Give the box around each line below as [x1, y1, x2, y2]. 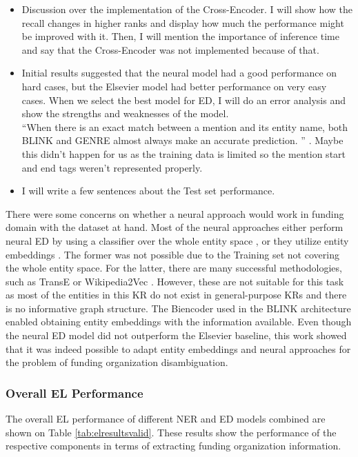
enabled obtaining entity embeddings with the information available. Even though [6, 314, 352, 329]
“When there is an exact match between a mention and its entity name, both [21, 119, 348, 134]
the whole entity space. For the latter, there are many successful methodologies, [6, 261, 342, 275]
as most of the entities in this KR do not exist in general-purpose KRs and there [6, 287, 347, 302]
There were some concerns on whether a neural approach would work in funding [6, 206, 344, 221]
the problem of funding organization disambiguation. [6, 355, 228, 369]
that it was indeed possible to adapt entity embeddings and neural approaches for [6, 341, 351, 356]
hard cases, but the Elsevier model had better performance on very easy [21, 79, 327, 93]
